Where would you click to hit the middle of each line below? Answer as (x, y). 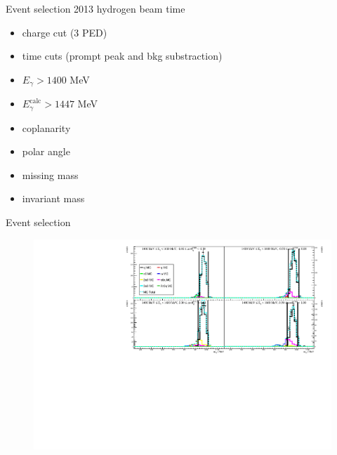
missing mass (50, 174)
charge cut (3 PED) (65, 32)
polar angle (46, 151)
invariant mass (53, 198)
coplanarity (46, 127)
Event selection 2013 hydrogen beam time (95, 8)
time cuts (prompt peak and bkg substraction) (122, 56)
